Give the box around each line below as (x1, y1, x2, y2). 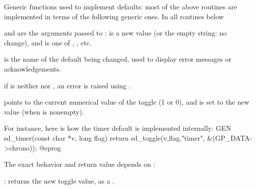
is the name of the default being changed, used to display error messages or (4, 54, 232, 64)
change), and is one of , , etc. (4, 37, 92, 47)
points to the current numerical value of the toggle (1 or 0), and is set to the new (4, 97, 250, 107)
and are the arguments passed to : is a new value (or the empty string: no (4, 28, 227, 38)
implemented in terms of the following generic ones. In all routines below (4, 11, 224, 21)
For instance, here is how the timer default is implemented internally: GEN (4, 123, 231, 133)
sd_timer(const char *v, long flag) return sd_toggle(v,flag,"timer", (4, 132, 205, 143)
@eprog (39, 142, 61, 152)
